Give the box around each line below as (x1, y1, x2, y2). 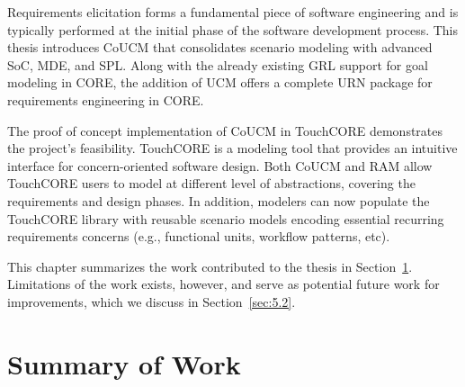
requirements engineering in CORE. (7, 90, 204, 109)
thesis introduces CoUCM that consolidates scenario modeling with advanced (7, 38, 433, 57)
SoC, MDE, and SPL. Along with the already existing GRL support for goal (7, 55, 428, 74)
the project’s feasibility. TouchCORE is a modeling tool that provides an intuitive (7, 139, 458, 157)
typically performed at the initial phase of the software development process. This (7, 20, 459, 39)
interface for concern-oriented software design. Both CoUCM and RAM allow (7, 156, 433, 175)
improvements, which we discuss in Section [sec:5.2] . (7, 292, 296, 310)
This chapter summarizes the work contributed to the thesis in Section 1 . (7, 256, 413, 275)
